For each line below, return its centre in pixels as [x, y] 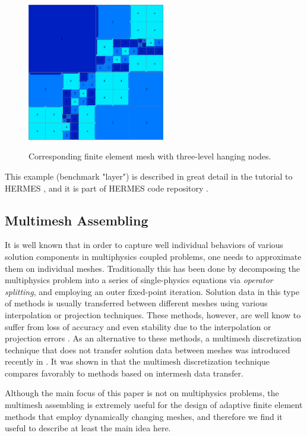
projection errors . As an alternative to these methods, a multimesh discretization [153, 338]
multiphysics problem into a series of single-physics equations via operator [139, 280]
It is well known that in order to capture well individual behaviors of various [144, 245]
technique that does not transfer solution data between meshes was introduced [148, 349]
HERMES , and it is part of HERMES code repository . [107, 188]
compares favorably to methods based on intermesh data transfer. [124, 373]
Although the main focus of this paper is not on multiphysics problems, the [142, 393]
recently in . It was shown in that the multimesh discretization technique [137, 361]
